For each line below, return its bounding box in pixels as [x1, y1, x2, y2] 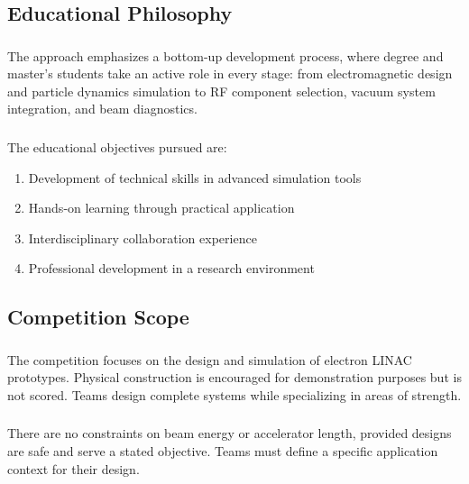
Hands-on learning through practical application [28, 198, 295, 217]
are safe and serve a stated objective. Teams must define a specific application [7, 441, 438, 460]
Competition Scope [7, 303, 189, 331]
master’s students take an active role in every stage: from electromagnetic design [7, 64, 453, 83]
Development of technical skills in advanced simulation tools [28, 168, 362, 187]
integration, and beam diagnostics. [7, 99, 198, 118]
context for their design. [7, 459, 140, 478]
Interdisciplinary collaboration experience [28, 228, 257, 247]
